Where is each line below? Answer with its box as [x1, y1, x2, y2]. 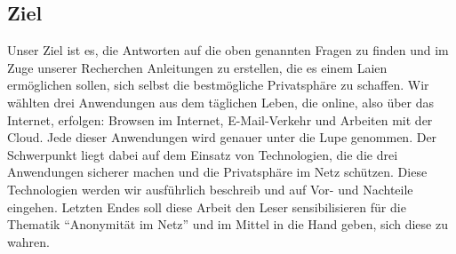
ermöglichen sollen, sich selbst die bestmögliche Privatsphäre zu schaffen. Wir [7, 75, 429, 94]
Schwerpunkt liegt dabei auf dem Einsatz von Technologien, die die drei [7, 145, 398, 163]
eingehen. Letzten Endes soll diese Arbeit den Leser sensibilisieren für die [7, 197, 406, 216]
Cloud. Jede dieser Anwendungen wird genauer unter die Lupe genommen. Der [7, 128, 437, 147]
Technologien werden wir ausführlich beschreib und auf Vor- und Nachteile [7, 179, 413, 198]
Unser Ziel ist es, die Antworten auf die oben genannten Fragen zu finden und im [7, 41, 449, 60]
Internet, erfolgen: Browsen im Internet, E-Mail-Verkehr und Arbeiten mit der [7, 110, 433, 129]
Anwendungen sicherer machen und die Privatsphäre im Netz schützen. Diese [7, 163, 428, 181]
